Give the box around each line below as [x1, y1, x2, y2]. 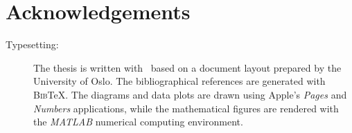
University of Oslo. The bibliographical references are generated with [33, 74, 326, 88]
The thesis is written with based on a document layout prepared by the [33, 60, 342, 74]
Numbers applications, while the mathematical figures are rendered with [33, 101, 339, 115]
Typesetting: [6, 37, 59, 52]
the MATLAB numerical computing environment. [33, 114, 243, 129]
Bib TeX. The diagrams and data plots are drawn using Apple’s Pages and [33, 87, 347, 101]
